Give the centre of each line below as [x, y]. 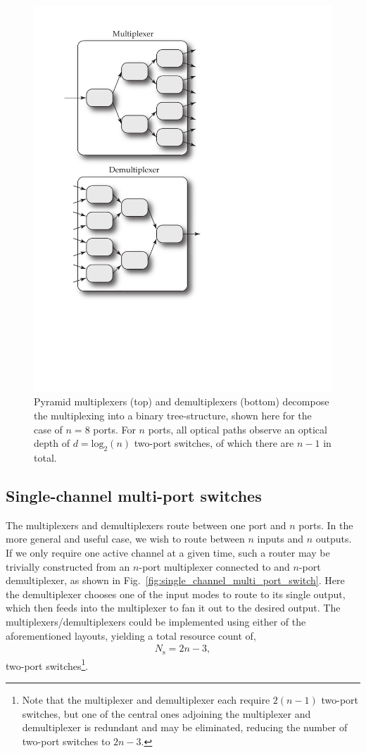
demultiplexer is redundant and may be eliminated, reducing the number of [185, 727]
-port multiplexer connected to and [214, 566]
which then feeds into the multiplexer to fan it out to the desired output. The [173, 608]
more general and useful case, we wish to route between [125, 539]
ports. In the [326, 525]
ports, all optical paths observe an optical [238, 429]
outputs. [334, 539]
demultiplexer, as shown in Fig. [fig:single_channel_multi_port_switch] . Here [175, 580]
